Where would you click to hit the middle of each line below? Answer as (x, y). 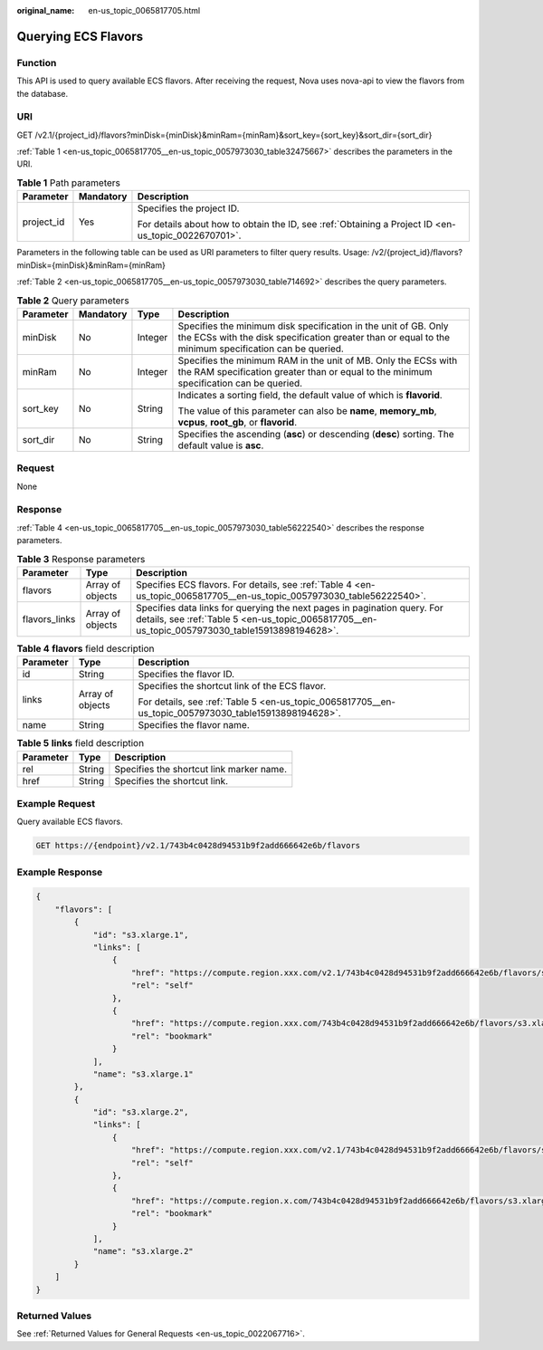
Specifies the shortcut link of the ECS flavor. (232, 686)
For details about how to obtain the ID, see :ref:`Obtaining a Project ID (285, 225)
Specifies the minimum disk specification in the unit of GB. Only (313, 326)
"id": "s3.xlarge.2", (141, 1112)
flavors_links (49, 618)
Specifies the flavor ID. (186, 675)
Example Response (60, 872)
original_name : (46, 10)
